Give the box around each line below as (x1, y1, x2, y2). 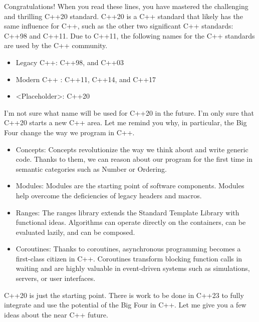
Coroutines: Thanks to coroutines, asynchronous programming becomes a (16, 243, 241, 254)
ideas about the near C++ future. (4, 309, 108, 319)
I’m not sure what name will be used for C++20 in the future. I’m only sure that (4, 107, 254, 118)
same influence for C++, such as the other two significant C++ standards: (4, 21, 233, 31)
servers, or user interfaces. (16, 273, 96, 283)
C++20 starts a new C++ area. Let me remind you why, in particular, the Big (4, 117, 247, 128)
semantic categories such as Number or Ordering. (16, 163, 167, 174)
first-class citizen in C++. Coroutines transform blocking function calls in (16, 253, 242, 263)
